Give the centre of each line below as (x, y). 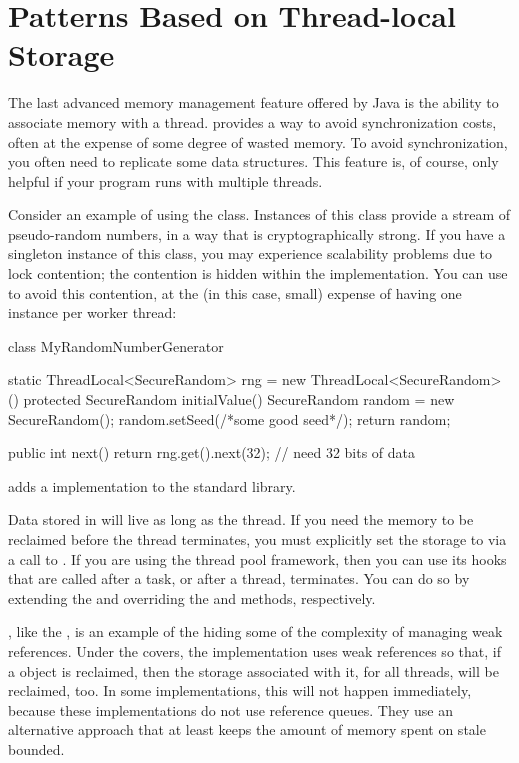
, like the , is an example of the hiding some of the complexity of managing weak (255, 631)
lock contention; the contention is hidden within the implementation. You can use (258, 273)
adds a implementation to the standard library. (152, 485)
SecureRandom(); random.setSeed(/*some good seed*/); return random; (229, 418)
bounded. (36, 748)
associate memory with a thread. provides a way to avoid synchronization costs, (252, 121)
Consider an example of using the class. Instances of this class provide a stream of (259, 214)
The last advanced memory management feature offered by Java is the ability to (253, 102)
